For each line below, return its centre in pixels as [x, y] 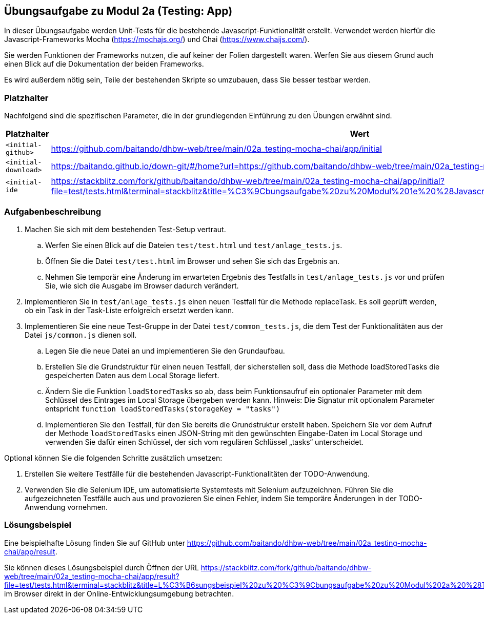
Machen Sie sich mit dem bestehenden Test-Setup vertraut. [125, 229]
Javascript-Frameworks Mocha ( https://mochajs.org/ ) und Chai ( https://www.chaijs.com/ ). [157, 39]
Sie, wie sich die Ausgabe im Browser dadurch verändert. [142, 285]
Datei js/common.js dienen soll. [81, 335]
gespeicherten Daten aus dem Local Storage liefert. [132, 375]
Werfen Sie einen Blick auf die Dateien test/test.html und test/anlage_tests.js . [194, 245]
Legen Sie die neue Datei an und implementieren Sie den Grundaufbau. [165, 351]
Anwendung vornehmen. [66, 507]
